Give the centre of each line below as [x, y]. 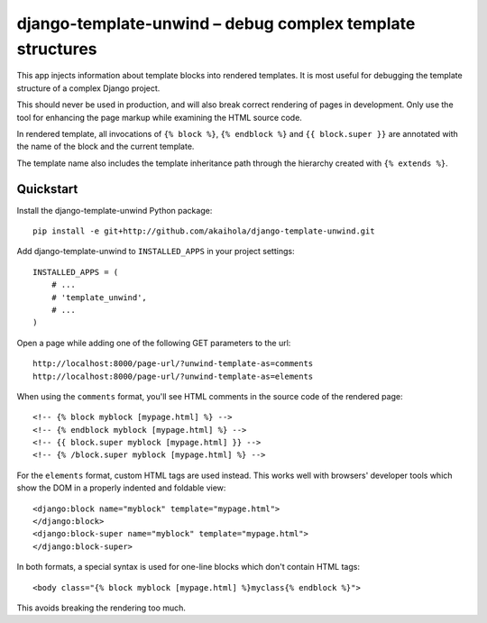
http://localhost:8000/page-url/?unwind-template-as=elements [173, 376]
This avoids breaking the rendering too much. [101, 608]
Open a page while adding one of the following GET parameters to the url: [154, 343]
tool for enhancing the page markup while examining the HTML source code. [159, 117]
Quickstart [47, 189]
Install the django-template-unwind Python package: [115, 210]
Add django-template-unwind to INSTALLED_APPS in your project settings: [156, 252]
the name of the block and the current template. [106, 147]
